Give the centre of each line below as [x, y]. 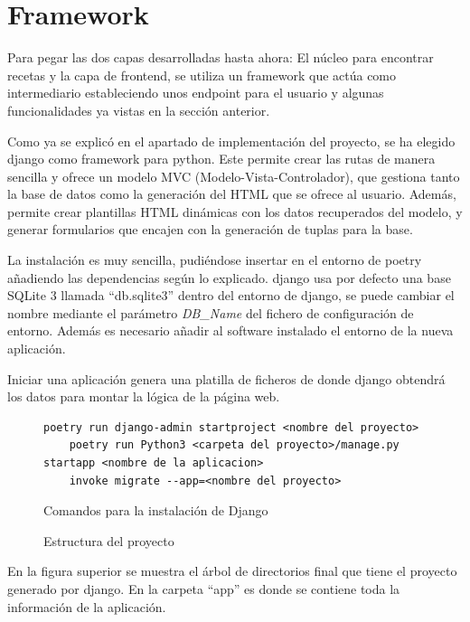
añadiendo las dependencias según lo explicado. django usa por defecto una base [229, 277]
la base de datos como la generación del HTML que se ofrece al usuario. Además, [232, 194]
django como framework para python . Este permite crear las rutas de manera [221, 159]
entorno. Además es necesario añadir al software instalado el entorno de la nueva [230, 330]
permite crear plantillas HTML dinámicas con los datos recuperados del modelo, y [235, 211]
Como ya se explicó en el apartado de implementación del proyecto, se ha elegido [231, 141]
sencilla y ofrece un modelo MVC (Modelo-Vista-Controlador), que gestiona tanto [234, 176]
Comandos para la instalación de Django [156, 510]
